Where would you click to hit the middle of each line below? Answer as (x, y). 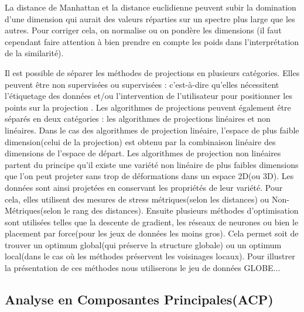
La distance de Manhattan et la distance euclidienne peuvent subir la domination (151, 7)
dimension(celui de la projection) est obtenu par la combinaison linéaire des (140, 141)
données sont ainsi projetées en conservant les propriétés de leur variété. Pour (144, 187)
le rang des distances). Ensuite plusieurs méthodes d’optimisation (181, 210)
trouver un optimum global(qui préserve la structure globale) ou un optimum (143, 244)
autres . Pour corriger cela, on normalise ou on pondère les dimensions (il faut (143, 30)
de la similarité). (34, 53)
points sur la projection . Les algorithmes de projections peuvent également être (148, 107)
